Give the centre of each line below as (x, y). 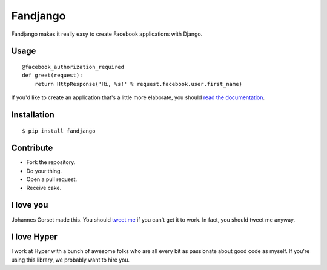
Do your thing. (44, 171)
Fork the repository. (51, 162)
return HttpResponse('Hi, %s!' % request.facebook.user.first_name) (138, 84)
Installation (33, 115)
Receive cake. (44, 188)
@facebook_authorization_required (73, 67)
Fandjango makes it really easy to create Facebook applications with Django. (107, 34)
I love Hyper (34, 237)
